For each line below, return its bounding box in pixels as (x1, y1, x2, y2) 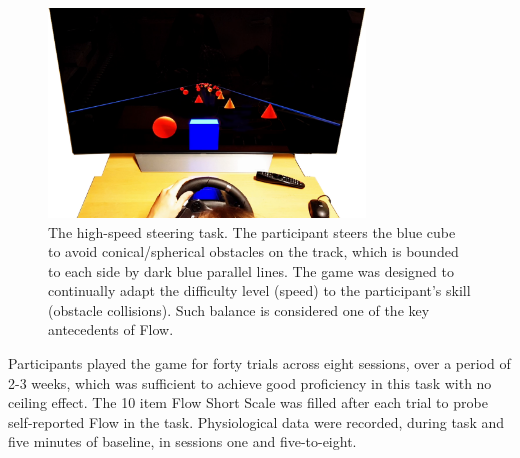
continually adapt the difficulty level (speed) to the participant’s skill (48, 280, 471, 301)
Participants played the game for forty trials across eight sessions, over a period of (8, 353, 511, 374)
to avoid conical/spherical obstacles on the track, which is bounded (48, 241, 459, 262)
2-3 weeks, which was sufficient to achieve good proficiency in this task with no (8, 372, 492, 393)
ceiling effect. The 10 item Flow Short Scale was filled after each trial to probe (8, 392, 488, 413)
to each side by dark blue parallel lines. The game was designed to (48, 260, 454, 281)
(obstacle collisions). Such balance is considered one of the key (48, 299, 430, 320)
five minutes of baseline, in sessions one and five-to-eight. (8, 431, 357, 452)
